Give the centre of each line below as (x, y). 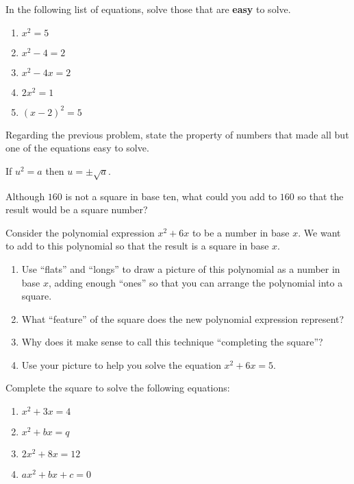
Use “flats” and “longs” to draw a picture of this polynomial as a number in (181, 268)
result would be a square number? (77, 209)
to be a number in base (241, 232)
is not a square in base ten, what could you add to (171, 196)
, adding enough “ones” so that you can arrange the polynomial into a (196, 282)
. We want (319, 232)
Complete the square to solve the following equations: (118, 388)
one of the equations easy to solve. (77, 148)
